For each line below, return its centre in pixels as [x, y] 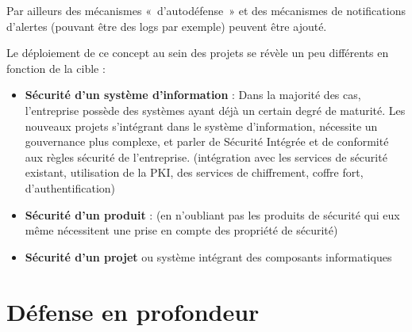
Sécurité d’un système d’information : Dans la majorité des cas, [193, 95]
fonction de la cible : [56, 68]
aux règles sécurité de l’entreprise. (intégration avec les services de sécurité [206, 156]
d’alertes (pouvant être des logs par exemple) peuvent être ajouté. [167, 26]
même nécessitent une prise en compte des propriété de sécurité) [181, 230]
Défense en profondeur [133, 311]
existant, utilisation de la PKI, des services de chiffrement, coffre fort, [194, 172]
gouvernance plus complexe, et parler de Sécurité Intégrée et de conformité [207, 141]
